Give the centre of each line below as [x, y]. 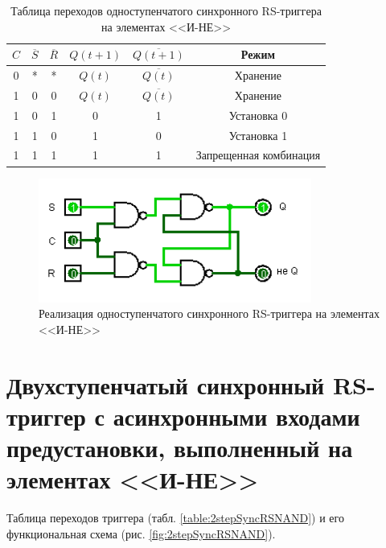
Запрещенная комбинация [258, 155]
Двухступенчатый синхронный [166, 384]
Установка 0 [258, 115]
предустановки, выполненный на [180, 448]
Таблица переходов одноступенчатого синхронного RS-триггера [166, 10]
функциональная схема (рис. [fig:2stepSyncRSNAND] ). [141, 533]
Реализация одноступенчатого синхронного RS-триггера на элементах [209, 313]
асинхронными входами [236, 416]
